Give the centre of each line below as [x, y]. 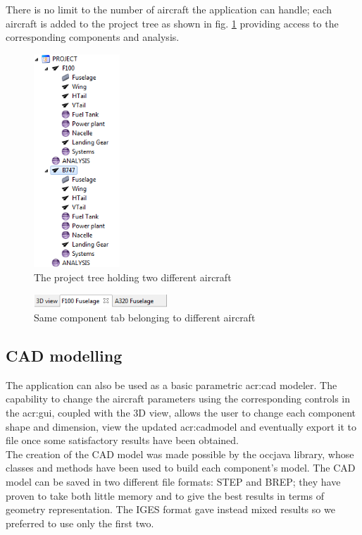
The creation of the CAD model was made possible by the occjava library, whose [180, 454]
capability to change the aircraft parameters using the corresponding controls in [178, 399]
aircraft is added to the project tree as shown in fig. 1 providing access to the [172, 23]
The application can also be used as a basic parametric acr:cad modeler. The [171, 385]
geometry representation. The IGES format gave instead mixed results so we [170, 509]
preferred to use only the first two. [80, 523]
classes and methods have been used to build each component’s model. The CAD [181, 468]
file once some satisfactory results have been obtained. [122, 440]
